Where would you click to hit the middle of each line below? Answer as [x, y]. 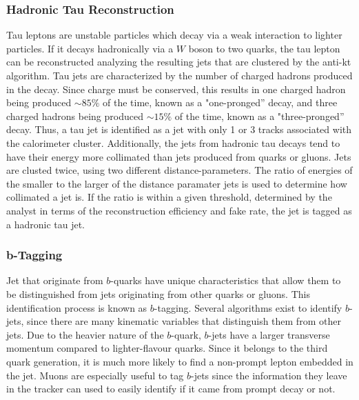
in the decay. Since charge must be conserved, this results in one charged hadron [176, 89]
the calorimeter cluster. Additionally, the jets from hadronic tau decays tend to [173, 142]
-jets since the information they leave [269, 375]
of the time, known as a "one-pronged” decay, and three [220, 102]
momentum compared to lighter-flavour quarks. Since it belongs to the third [167, 348]
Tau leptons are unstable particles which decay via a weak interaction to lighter [174, 35]
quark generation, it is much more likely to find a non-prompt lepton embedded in [180, 361]
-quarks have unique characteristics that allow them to [226, 280]
